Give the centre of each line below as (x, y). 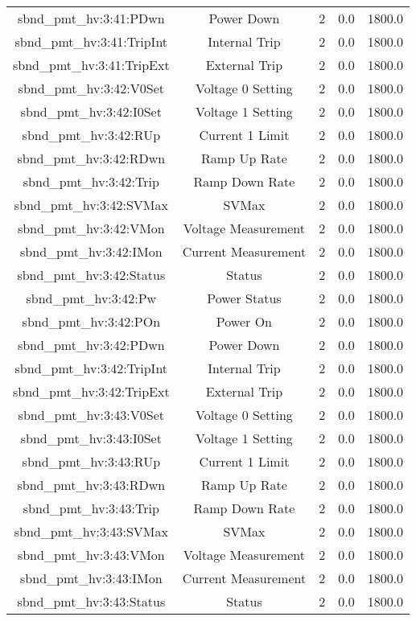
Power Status (244, 298)
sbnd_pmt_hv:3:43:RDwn (91, 485)
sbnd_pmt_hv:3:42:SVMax (91, 205)
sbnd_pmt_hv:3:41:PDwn (91, 18)
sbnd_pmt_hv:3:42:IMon (91, 251)
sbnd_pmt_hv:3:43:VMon (91, 555)
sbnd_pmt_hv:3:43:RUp (91, 461)
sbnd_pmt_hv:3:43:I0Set (91, 438)
